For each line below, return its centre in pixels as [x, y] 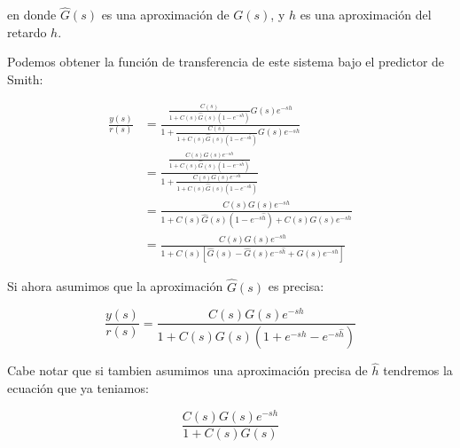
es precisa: [296, 286]
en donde [32, 15]
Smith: [25, 79]
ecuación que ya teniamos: [78, 387]
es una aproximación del [366, 15]
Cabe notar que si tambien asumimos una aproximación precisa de [187, 370]
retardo [27, 31]
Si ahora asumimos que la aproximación [115, 286]
